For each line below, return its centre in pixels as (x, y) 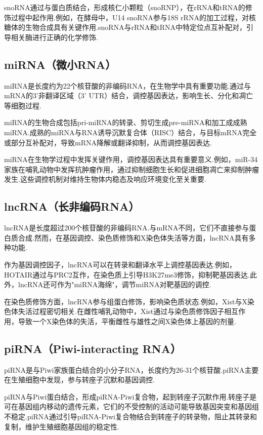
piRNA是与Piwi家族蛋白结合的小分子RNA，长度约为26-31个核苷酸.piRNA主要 (131, 369)
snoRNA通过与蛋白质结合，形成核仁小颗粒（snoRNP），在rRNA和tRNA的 (125, 7)
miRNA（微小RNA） (60, 64)
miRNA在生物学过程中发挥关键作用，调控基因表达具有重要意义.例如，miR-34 (131, 159)
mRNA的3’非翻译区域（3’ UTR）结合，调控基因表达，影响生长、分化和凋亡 (129, 95)
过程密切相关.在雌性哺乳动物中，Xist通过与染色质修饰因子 (128, 311)
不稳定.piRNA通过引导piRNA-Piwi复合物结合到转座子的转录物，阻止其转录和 (130, 417)
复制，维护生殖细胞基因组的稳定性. (62, 426)
